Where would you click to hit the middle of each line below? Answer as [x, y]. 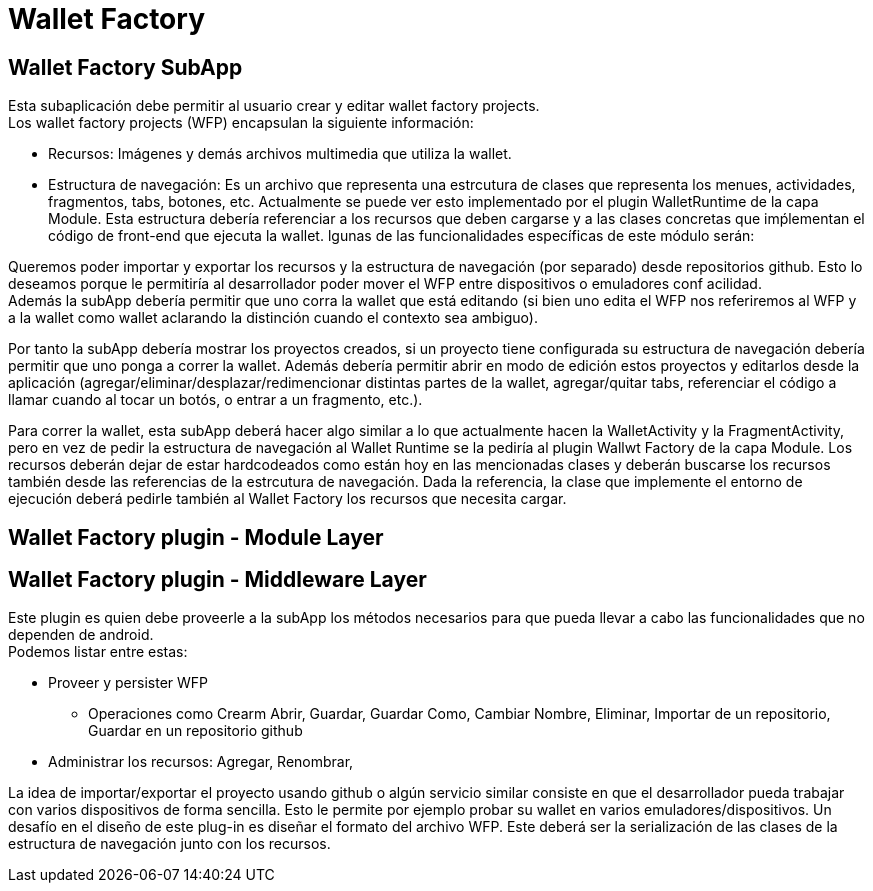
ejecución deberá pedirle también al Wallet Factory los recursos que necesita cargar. [287, 499]
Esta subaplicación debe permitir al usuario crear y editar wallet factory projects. [274, 106]
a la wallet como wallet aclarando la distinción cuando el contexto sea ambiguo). [273, 318]
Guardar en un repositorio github [195, 731]
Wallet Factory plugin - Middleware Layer [217, 580]
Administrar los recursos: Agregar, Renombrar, [201, 762]
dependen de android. [81, 635]
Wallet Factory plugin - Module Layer [196, 537]
